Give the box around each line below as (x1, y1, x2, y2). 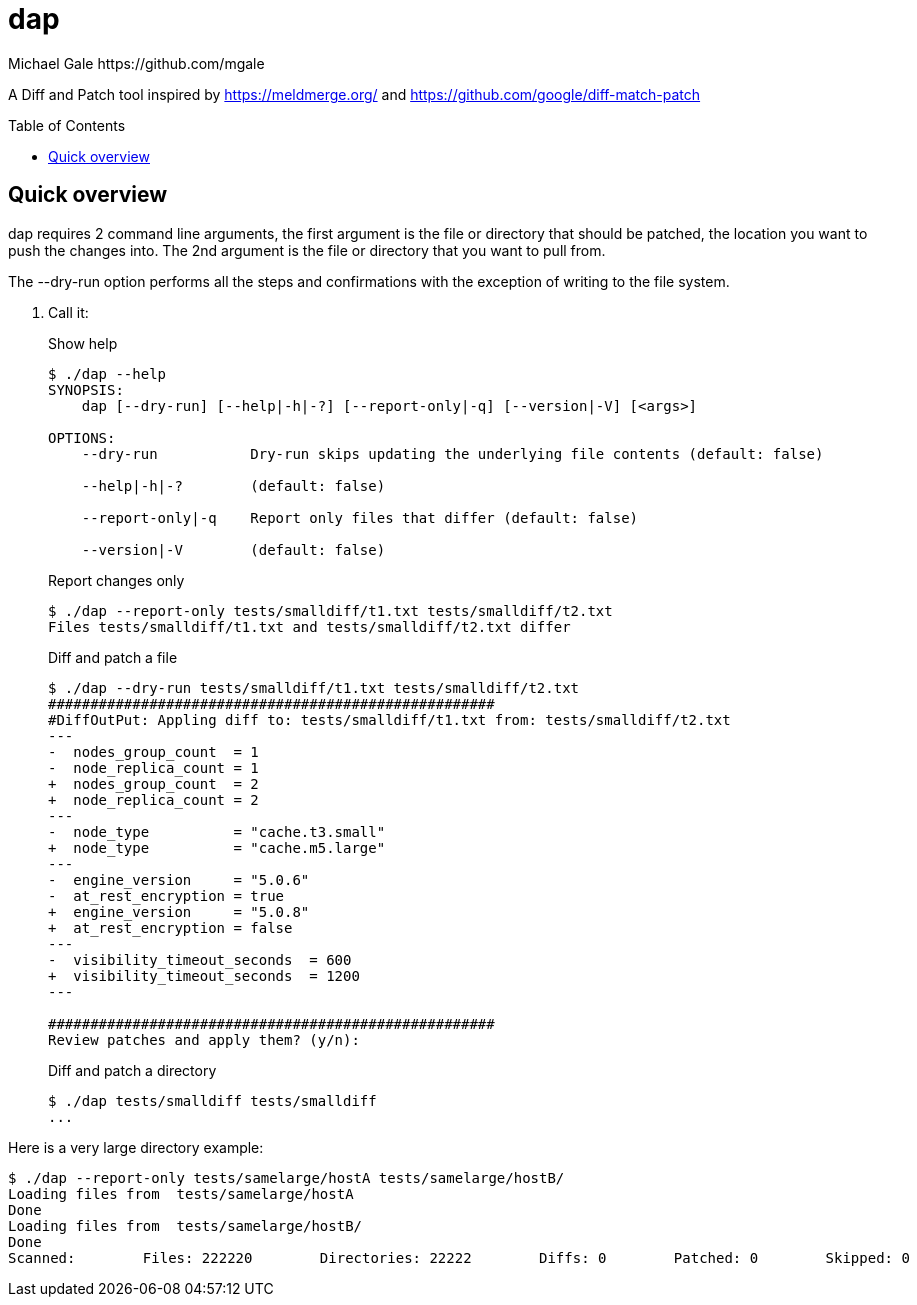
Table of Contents (8, 116, 126, 134)
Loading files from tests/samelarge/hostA (8, 1185, 354, 1202)
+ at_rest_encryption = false (48, 919, 293, 936)
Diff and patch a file (48, 648, 178, 666)
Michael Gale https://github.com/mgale (8, 54, 265, 72)
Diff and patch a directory (48, 1061, 217, 1079)
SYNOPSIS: (48, 381, 124, 398)
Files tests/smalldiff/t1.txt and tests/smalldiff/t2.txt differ (48, 618, 571, 635)
